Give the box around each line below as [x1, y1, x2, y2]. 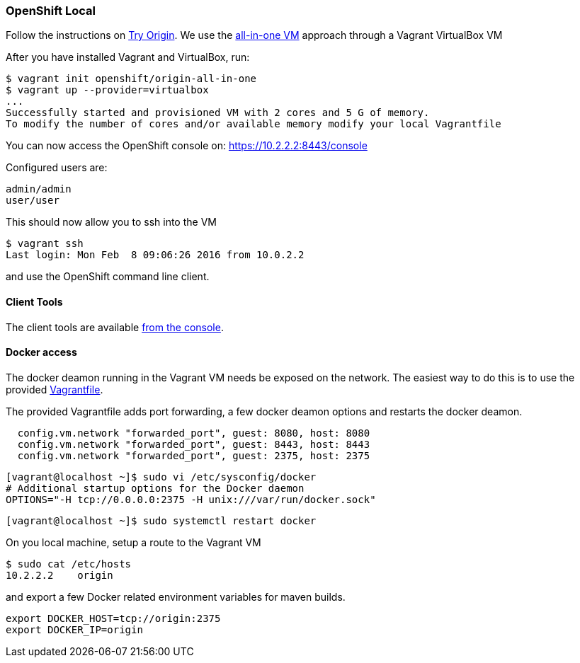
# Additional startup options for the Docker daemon [6, 482, 305, 494]
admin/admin [6, 183, 72, 195]
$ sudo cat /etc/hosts [6, 558, 132, 570]
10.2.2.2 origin [6, 569, 113, 581]
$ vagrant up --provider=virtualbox [6, 84, 209, 96]
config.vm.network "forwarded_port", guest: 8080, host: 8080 [17, 427, 370, 439]
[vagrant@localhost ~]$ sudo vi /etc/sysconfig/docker [6, 471, 317, 483]
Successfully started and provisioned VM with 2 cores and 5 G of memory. [6, 107, 430, 119]
